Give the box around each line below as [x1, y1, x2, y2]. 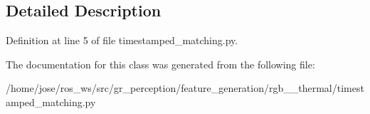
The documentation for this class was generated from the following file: [6, 56, 315, 71]
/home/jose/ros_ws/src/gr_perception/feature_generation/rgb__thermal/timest [6, 81, 364, 95]
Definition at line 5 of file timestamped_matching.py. [6, 33, 238, 48]
